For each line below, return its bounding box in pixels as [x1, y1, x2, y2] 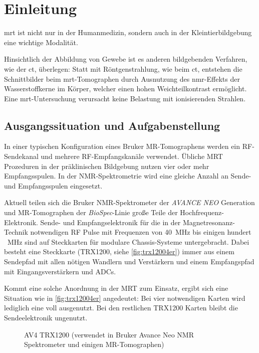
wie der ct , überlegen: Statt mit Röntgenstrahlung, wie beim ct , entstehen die [4, 63, 242, 74]
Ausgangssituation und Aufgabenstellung [4, 117, 220, 133]
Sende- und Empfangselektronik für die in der [40, 217, 181, 227]
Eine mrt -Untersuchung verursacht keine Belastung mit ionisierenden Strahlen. [4, 93, 246, 103]
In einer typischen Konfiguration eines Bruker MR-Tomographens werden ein [4, 141, 240, 151]
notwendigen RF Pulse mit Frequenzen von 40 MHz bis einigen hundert [30, 227, 251, 237]
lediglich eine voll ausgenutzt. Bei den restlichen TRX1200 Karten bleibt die [4, 302, 238, 313]
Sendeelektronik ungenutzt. [4, 312, 88, 322]
